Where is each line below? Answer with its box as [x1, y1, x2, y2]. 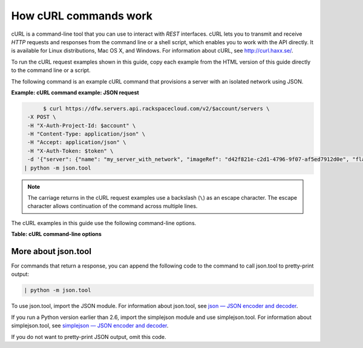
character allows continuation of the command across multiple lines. [27, 203, 198, 210]
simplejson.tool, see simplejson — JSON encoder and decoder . [11, 322, 169, 329]
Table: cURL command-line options [11, 231, 102, 238]
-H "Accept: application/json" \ [27, 139, 126, 146]
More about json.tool [11, 246, 92, 257]
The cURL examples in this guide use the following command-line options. [11, 219, 197, 226]
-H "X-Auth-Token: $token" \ [27, 147, 114, 154]
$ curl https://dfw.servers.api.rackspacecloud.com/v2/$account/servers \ [43, 105, 270, 112]
